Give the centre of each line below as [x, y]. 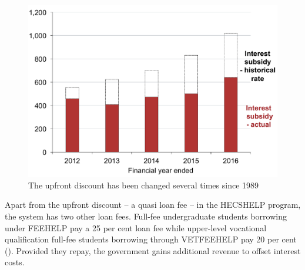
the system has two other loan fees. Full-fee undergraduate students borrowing [146, 216]
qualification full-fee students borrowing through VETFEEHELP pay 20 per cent [151, 239]
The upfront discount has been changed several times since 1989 [144, 185]
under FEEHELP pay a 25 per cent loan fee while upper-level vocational [136, 227]
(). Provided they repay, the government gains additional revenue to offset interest [153, 250]
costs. [15, 262]
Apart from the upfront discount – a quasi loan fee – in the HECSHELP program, [153, 205]
